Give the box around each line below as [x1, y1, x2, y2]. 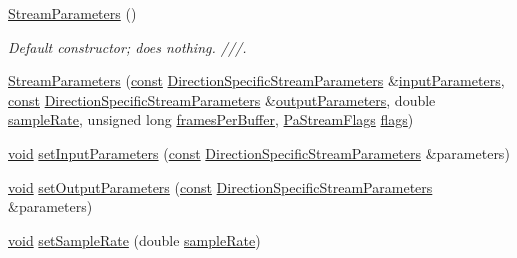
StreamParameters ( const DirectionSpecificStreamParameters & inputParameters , [8, 70, 505, 91]
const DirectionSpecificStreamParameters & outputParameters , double [8, 89, 436, 110]
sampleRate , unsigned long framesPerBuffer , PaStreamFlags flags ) [8, 109, 414, 130]
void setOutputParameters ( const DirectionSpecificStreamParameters [8, 176, 433, 197]
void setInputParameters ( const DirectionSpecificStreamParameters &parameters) [8, 142, 510, 163]
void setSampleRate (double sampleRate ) [8, 229, 261, 250]
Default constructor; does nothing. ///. [8, 36, 247, 57]
